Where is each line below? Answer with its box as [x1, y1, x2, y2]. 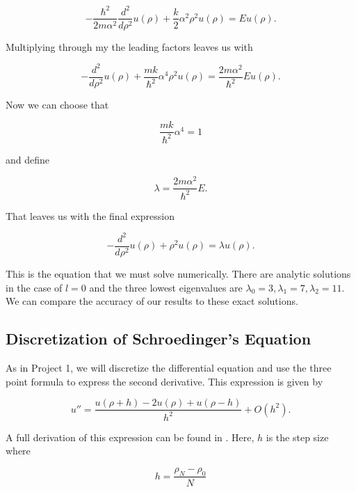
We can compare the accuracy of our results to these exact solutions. [6, 294, 298, 308]
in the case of [6, 280, 63, 294]
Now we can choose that [6, 97, 109, 111]
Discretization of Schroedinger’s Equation [6, 328, 311, 349]
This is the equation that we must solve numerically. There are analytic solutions [6, 266, 351, 280]
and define [6, 152, 50, 166]
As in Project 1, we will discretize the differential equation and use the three [6, 360, 332, 374]
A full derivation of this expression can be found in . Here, [6, 429, 254, 444]
